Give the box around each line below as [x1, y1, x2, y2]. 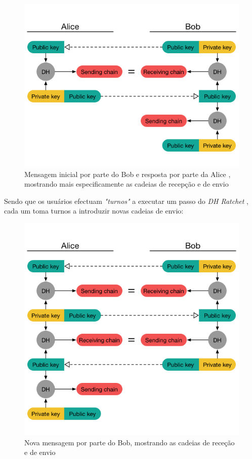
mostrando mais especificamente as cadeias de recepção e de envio [24, 179, 229, 189]
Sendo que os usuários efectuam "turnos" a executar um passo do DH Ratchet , [4, 195, 248, 206]
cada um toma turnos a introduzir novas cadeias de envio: [4, 205, 184, 216]
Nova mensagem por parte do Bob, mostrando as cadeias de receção [24, 437, 235, 447]
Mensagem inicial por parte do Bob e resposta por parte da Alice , [24, 168, 231, 179]
